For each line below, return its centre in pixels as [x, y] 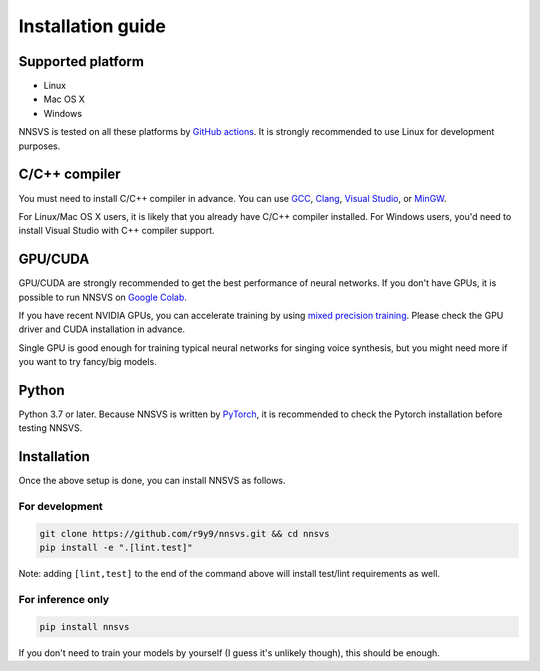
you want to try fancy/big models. [87, 362]
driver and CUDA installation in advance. [101, 329]
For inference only [64, 600]
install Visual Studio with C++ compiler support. [116, 231]
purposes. [39, 146]
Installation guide [92, 26]
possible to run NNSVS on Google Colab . [102, 297]
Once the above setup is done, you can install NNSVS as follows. [152, 481]
